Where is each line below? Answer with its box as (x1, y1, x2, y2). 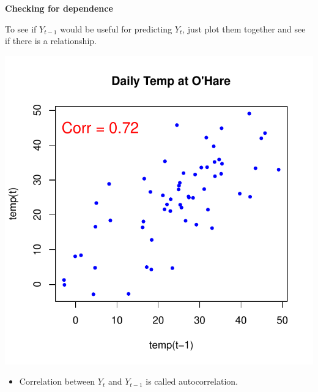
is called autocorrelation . (146, 375, 238, 388)
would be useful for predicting (60, 22, 172, 35)
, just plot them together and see (182, 22, 306, 35)
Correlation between (19, 375, 95, 388)
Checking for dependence (5, 2, 113, 14)
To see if (5, 22, 37, 35)
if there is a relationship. (5, 34, 97, 47)
